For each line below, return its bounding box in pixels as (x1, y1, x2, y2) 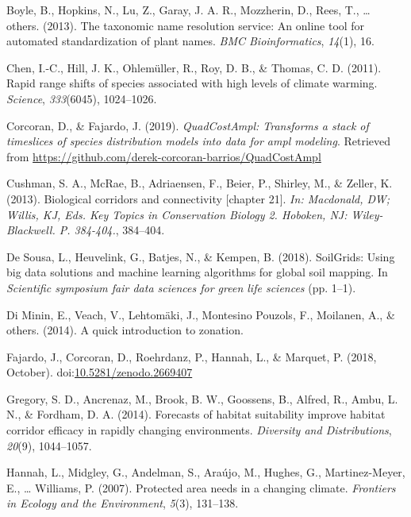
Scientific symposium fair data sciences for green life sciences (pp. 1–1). (6, 279, 356, 295)
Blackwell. (6, 222, 56, 238)
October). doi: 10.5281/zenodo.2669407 (6, 364, 193, 380)
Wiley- (351, 206, 383, 222)
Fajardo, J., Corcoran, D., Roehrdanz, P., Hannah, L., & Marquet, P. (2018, (6, 348, 377, 365)
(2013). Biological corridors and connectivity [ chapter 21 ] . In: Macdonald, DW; (6, 190, 390, 206)
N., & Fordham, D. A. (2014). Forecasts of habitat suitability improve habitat (6, 406, 386, 422)
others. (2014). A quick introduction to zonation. (6, 322, 244, 338)
